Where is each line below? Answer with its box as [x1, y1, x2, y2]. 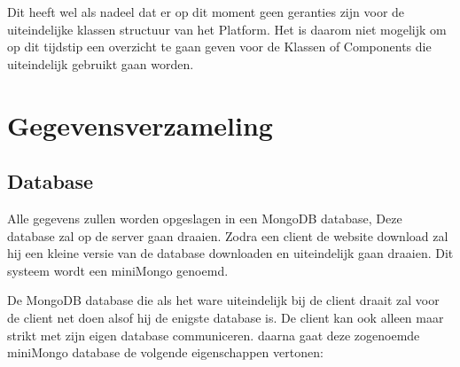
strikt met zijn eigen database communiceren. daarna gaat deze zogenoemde [7, 325, 420, 344]
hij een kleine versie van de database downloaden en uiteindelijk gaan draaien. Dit [7, 244, 454, 262]
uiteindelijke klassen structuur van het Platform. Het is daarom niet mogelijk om [7, 20, 447, 38]
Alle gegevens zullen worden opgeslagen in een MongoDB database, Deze [7, 208, 402, 227]
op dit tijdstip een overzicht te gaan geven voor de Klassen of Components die [7, 37, 432, 56]
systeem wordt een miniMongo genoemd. [7, 261, 229, 279]
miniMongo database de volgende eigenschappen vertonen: [7, 343, 324, 362]
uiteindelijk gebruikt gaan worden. [7, 54, 194, 73]
